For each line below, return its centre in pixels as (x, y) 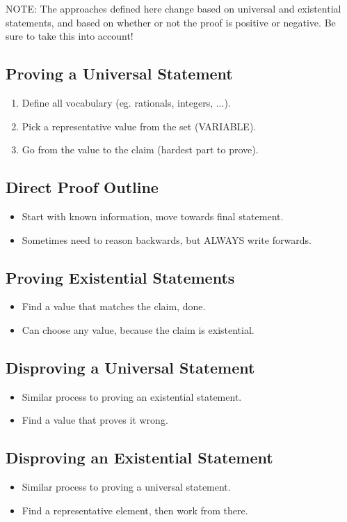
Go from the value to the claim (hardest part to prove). (140, 149)
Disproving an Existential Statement (139, 458)
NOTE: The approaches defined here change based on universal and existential (173, 8)
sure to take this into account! (70, 36)
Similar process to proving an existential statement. (132, 396)
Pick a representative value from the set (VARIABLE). (139, 126)
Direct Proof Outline (82, 187)
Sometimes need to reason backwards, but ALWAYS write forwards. (167, 239)
